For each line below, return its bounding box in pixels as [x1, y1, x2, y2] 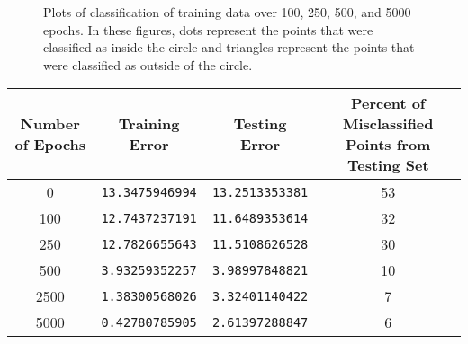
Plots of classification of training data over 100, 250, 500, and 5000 [43, 3, 411, 21]
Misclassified [342, 113, 434, 135]
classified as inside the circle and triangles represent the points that [43, 38, 415, 57]
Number [20, 113, 80, 135]
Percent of [350, 93, 426, 114]
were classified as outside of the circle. [43, 55, 253, 74]
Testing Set [346, 154, 429, 176]
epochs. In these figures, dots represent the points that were [43, 20, 373, 39]
